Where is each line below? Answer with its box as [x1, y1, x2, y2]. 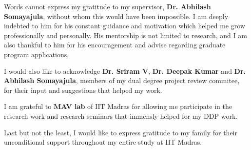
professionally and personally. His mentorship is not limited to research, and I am [4, 30, 247, 40]
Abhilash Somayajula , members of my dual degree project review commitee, [4, 75, 240, 86]
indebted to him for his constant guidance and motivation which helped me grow [4, 21, 245, 31]
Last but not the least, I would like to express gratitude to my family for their [4, 127, 237, 137]
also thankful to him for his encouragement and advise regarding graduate [4, 40, 226, 50]
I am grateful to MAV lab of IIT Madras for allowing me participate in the [4, 101, 232, 111]
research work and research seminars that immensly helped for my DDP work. [4, 110, 238, 121]
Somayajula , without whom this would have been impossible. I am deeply [4, 11, 229, 21]
